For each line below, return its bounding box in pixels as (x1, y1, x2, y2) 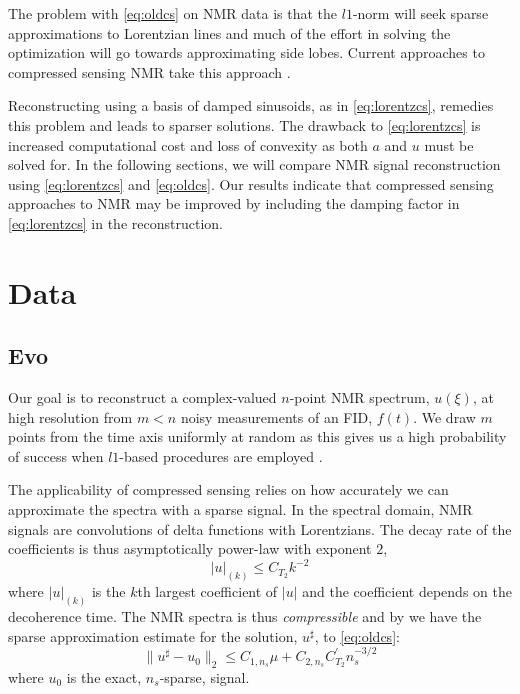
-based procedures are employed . (119, 445, 323, 466)
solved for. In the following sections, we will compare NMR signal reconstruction (8, 154, 501, 175)
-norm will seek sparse (352, 3, 489, 23)
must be (424, 134, 474, 155)
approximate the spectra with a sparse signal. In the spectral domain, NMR (8, 499, 473, 520)
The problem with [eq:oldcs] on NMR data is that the (8, 3, 338, 23)
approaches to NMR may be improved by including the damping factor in (8, 193, 460, 214)
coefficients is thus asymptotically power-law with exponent (8, 538, 372, 559)
